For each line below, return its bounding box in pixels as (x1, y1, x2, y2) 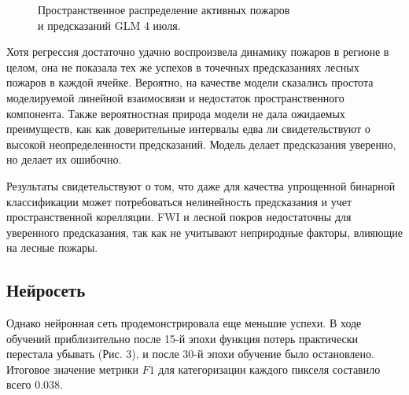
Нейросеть (6, 278, 86, 302)
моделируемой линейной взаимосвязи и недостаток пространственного (6, 89, 345, 105)
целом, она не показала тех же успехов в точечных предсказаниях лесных (6, 58, 359, 75)
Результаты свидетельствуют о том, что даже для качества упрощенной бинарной (6, 177, 396, 194)
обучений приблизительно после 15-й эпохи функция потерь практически (6, 330, 358, 346)
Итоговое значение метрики (6, 360, 138, 377)
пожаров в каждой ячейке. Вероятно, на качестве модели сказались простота (6, 74, 374, 90)
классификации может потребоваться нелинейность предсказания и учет (6, 193, 352, 209)
